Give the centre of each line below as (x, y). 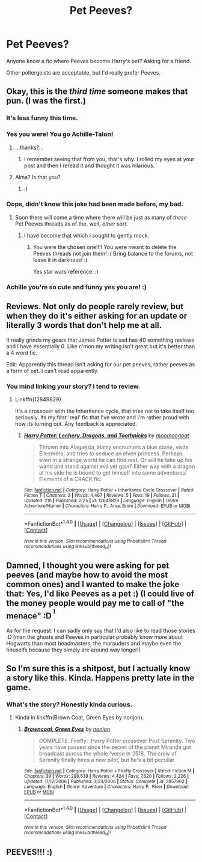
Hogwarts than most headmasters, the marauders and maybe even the (94, 643)
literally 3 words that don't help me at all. (84, 325)
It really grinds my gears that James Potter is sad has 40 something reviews (100, 340)
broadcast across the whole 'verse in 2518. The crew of (108, 754)
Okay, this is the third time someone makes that (97, 92)
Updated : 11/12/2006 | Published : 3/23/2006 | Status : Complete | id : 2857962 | (106, 782)
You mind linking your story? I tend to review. (73, 386)
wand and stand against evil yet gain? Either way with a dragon (117, 466)
